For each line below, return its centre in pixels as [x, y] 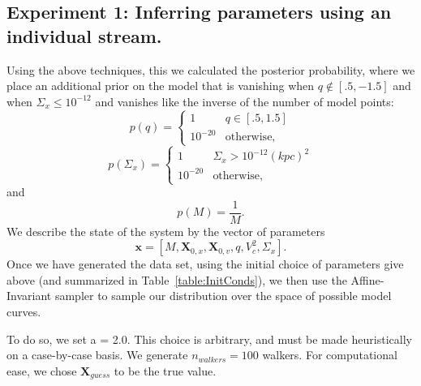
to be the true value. [165, 370]
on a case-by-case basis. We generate [97, 355]
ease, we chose [42, 370]
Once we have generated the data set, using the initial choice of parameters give [205, 264]
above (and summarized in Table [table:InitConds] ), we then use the [177, 279]
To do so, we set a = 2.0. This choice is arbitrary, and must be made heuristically [209, 339]
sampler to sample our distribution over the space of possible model [223, 296]
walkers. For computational [330, 355]
